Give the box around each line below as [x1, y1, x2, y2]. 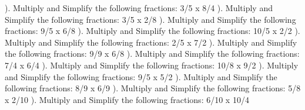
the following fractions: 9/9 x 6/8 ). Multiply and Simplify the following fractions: [5, 47, 300, 60]
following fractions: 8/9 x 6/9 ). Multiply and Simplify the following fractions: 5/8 [5, 82, 301, 94]
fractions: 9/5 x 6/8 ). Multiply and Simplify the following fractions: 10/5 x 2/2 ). [5, 25, 300, 37]
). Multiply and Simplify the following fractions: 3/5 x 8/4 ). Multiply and [5, 2, 273, 13]
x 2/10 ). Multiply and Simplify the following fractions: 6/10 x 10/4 [5, 93, 249, 105]
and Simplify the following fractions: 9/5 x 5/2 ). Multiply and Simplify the [5, 70, 277, 82]
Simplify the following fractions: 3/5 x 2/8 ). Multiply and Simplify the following [5, 13, 296, 25]
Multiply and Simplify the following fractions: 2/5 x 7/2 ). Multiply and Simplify [5, 36, 297, 48]
